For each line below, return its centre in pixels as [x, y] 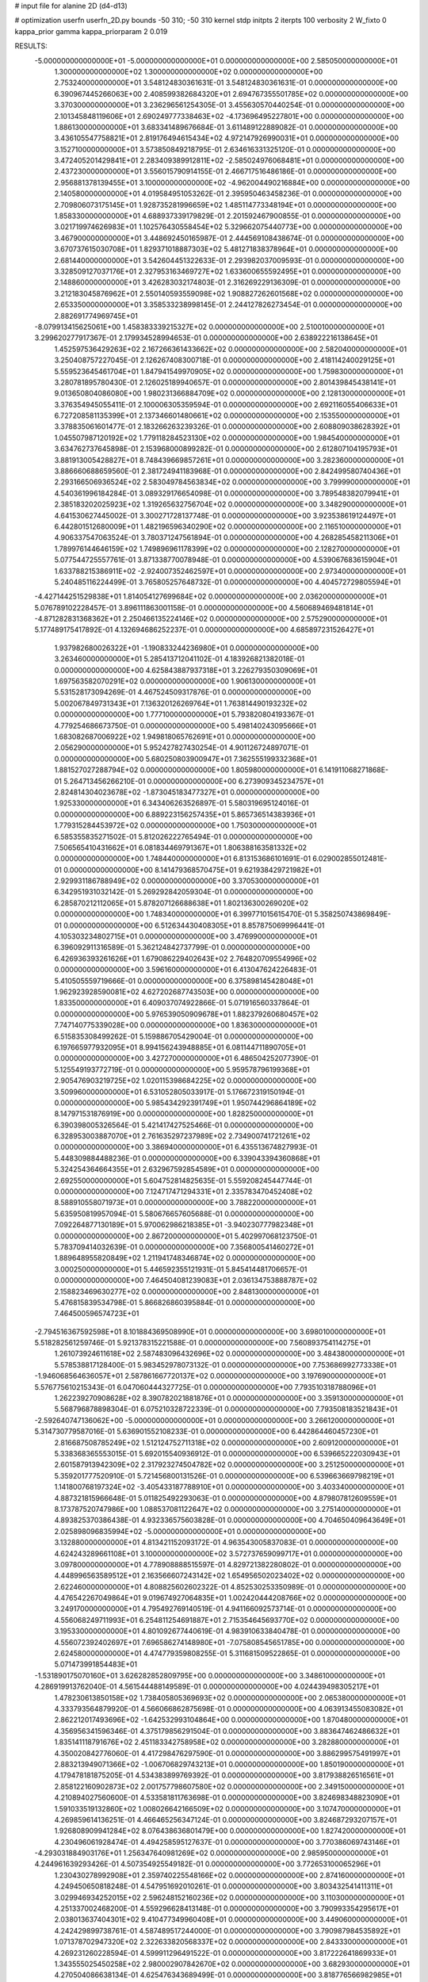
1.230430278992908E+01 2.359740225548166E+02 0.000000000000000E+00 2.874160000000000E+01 [229, 1875]
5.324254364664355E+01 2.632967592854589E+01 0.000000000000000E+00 [187, 1169]
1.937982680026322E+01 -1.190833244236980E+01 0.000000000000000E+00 [187, 648]
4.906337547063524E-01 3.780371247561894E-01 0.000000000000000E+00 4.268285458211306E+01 [226, 538]
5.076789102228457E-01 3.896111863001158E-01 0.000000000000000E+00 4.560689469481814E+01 [204, 607]
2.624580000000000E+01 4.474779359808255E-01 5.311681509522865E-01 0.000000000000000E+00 [227, 1654]
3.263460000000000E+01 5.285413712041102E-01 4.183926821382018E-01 [180, 659]
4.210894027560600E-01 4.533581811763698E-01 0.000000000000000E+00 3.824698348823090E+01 [227, 1798]
